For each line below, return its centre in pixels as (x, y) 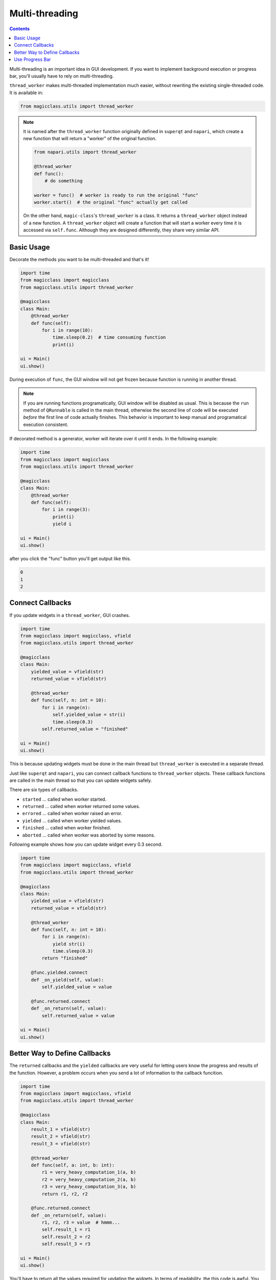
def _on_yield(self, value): (67, 980)
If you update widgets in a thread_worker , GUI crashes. (70, 615)
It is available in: (26, 93)
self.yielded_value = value (77, 987)
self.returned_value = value (78, 1016)
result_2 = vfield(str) (61, 1136)
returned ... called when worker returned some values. (81, 806)
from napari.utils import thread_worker (85, 152)
